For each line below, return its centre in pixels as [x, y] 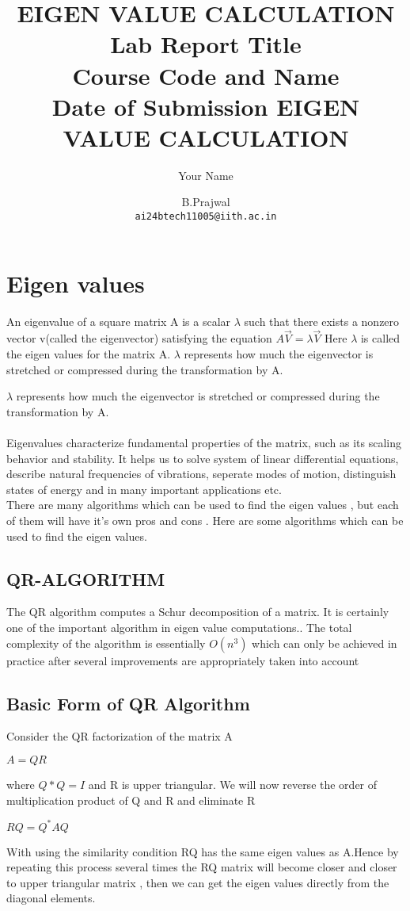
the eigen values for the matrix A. [89, 354]
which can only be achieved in [325, 643]
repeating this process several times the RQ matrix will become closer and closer [202, 867]
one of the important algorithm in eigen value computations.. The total [179, 627]
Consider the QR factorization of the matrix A [120, 736]
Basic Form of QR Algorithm [128, 703]
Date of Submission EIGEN [206, 106]
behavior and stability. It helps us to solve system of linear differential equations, [203, 458]
